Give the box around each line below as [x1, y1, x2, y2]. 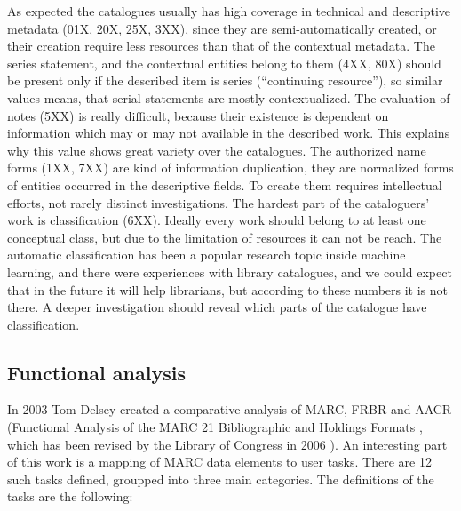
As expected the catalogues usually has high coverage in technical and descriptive [7, 2, 450, 20]
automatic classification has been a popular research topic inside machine [7, 245, 406, 264]
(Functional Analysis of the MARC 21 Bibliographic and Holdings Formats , [7, 418, 423, 436]
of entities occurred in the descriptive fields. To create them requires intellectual [7, 175, 442, 194]
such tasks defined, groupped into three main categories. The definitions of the [7, 469, 434, 488]
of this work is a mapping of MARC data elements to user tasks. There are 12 [7, 452, 432, 471]
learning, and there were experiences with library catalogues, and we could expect [7, 262, 452, 281]
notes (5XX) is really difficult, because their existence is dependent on [7, 106, 389, 124]
